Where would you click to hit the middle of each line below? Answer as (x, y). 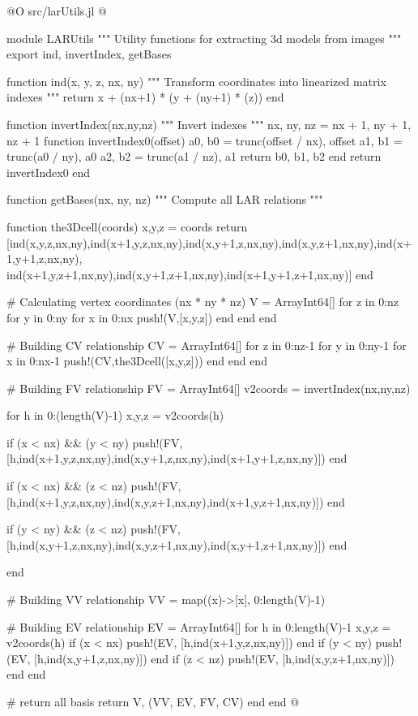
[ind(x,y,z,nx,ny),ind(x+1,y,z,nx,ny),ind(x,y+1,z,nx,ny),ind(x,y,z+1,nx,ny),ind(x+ (209, 242)
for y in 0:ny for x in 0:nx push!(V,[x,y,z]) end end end (142, 317)
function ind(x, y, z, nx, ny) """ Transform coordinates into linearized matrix (196, 81)
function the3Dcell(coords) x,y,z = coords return (127, 226)
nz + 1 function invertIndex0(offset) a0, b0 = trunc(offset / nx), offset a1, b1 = (205, 140)
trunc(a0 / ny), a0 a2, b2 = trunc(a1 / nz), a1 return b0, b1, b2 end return (194, 156)
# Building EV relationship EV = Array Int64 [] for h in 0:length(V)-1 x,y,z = (199, 626)
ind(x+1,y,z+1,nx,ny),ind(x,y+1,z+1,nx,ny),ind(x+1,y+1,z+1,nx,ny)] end (190, 274)
